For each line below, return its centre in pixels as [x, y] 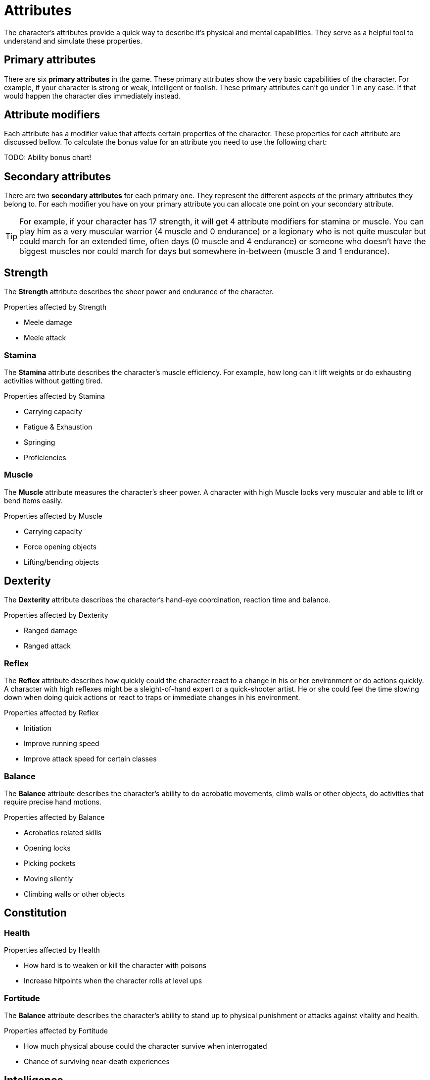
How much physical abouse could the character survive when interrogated [145, 1046]
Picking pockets [50, 863]
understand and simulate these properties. [73, 41]
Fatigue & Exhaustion [58, 427]
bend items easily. [33, 500]
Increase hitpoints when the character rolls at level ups [113, 981]
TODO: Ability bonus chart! [48, 158]
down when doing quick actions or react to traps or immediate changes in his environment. [152, 698]
